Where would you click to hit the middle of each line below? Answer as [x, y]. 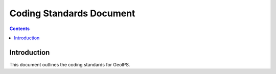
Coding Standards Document [72, 13]
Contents [20, 29]
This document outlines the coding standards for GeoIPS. [70, 64]
